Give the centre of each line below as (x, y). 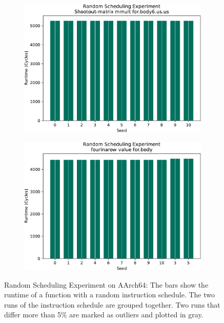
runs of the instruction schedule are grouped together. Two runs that (112, 304)
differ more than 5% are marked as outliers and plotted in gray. (104, 315)
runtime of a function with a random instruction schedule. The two (109, 295)
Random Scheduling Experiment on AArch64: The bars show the (106, 284)
